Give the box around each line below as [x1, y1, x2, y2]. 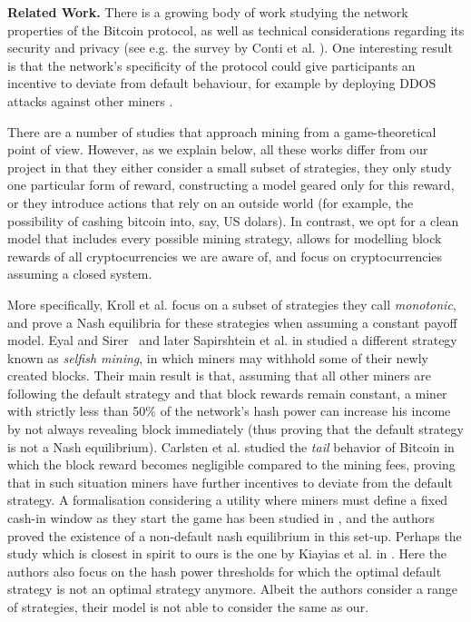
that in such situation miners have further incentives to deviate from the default [7, 472, 453, 491]
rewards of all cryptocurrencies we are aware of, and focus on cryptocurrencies [7, 246, 443, 265]
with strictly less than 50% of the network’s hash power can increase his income [7, 401, 451, 420]
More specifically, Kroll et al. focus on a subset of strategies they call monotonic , [7, 294, 456, 313]
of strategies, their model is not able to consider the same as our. [7, 597, 369, 616]
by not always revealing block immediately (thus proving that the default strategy [7, 420, 464, 439]
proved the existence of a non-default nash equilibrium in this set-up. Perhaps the [7, 526, 462, 545]
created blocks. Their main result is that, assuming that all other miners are [7, 366, 431, 385]
